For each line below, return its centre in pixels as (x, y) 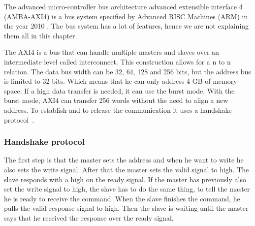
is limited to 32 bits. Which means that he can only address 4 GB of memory (121, 81)
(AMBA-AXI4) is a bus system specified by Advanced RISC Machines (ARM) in (126, 16)
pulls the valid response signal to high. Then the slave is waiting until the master (126, 208)
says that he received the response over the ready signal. (89, 217)
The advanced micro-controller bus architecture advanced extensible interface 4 (123, 6)
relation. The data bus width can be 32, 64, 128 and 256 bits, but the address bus (127, 71)
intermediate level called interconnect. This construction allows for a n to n (117, 61)
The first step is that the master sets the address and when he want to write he (124, 160)
